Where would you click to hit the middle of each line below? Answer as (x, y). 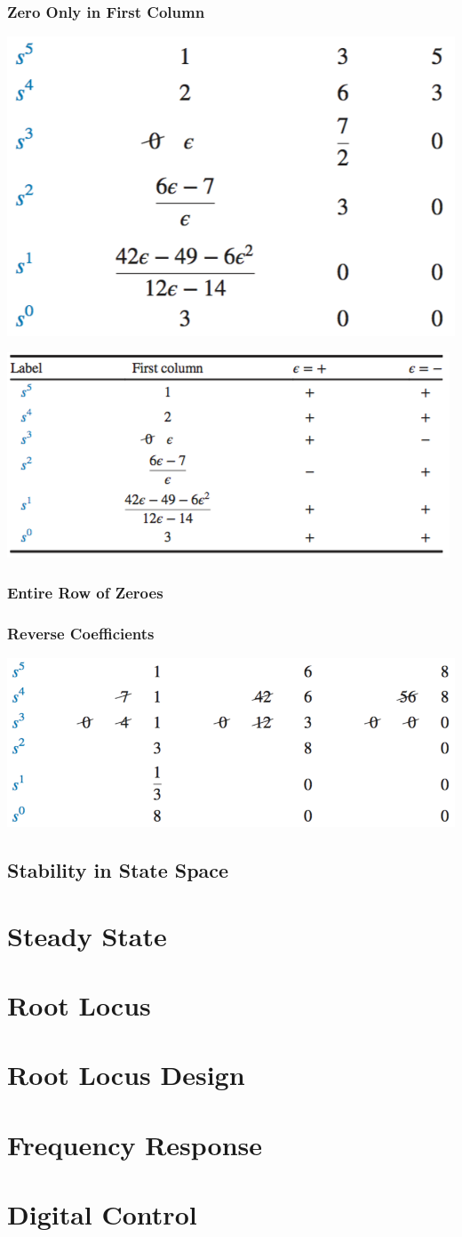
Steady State (87, 935)
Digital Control (102, 1214)
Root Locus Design (126, 1075)
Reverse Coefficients (81, 633)
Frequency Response (135, 1144)
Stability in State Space (118, 870)
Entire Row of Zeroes (85, 592)
